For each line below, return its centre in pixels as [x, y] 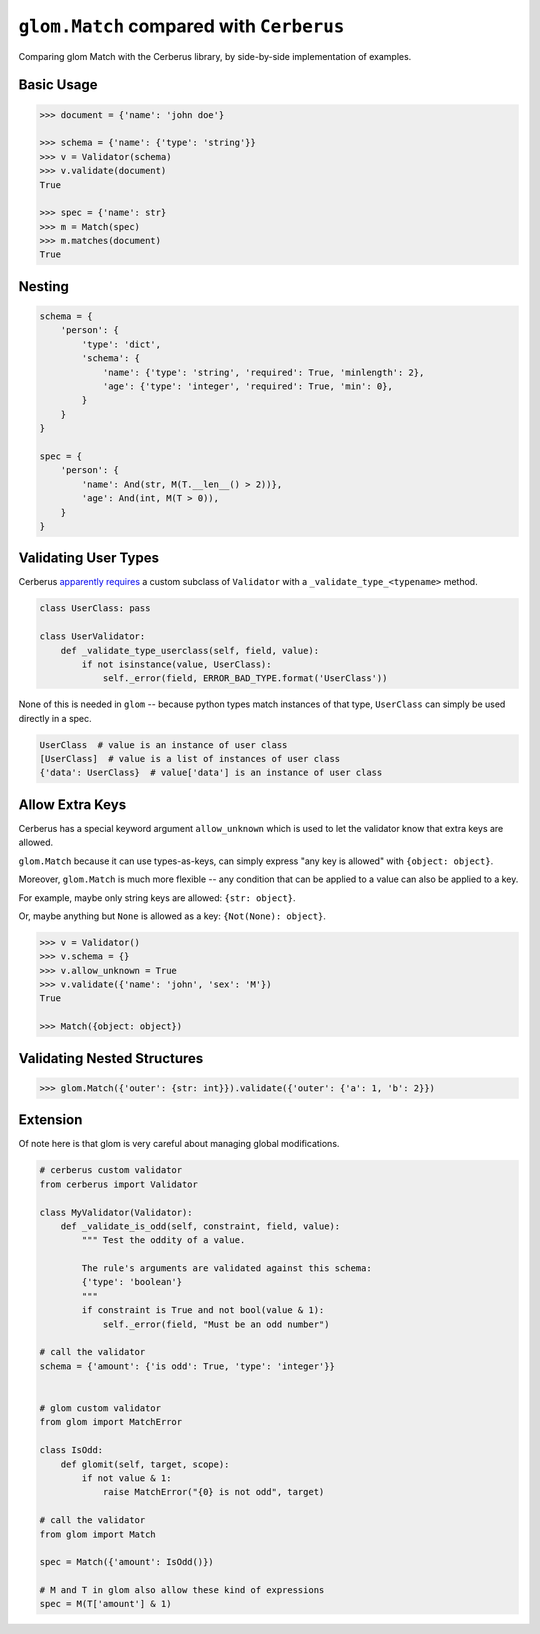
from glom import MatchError [111, 1422]
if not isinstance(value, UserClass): [176, 664]
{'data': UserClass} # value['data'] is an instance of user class [211, 773]
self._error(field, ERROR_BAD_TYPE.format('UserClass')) [245, 678]
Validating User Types [89, 558]
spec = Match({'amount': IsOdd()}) [126, 1562]
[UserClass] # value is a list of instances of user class [190, 759]
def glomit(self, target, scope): [145, 1464]
